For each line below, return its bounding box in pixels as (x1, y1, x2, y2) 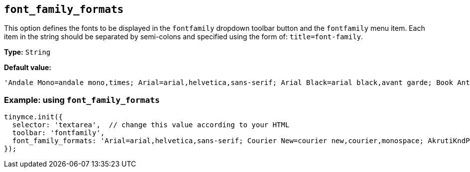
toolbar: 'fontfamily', (12, 129, 105, 137)
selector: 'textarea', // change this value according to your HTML (12, 121, 290, 129)
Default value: (4, 63, 51, 72)
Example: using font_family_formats (4, 94, 160, 105)
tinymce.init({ (4, 113, 63, 121)
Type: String (4, 48, 51, 57)
